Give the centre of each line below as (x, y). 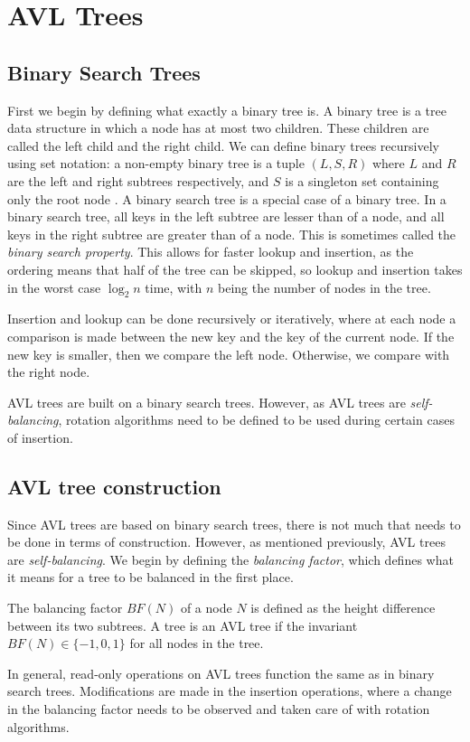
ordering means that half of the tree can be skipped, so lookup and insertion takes (235, 269)
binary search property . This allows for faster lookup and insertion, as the (211, 252)
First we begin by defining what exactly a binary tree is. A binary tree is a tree (227, 110)
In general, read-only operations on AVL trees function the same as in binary (221, 673)
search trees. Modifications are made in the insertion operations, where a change (230, 691)
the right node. (49, 372)
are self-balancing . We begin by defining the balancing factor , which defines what (230, 559)
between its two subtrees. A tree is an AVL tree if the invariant (183, 625)
